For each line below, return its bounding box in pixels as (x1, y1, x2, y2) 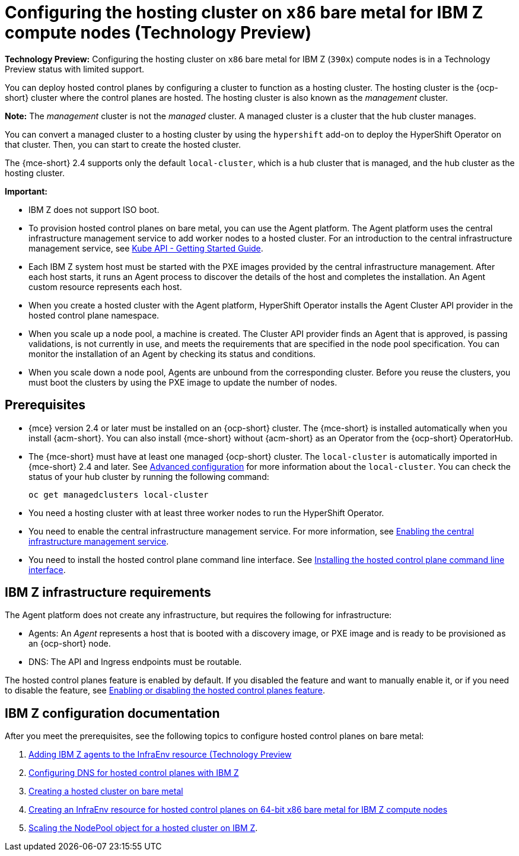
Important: (5, 186, 47, 196)
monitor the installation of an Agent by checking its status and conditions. (28, 348, 316, 359)
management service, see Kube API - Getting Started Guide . (28, 243, 263, 253)
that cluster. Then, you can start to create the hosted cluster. (5, 139, 241, 149)
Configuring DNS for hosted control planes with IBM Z (28, 768, 239, 778)
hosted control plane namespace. (28, 310, 160, 320)
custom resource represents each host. (28, 281, 182, 292)
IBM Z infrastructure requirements (5, 585, 211, 600)
